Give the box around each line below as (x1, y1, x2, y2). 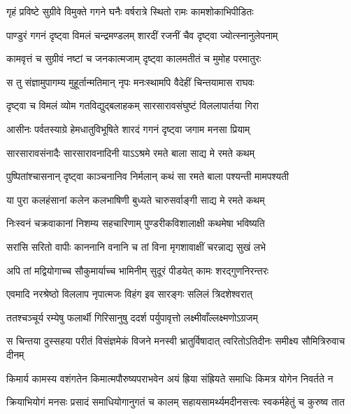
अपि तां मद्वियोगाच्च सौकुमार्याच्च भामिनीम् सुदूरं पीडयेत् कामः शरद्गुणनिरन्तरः (6, 263, 269, 277)
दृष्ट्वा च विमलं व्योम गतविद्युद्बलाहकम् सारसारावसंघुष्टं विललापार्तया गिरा (6, 98, 259, 113)
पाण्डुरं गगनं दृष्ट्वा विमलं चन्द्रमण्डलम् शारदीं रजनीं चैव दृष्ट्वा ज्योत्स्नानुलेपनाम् (6, 27, 278, 42)
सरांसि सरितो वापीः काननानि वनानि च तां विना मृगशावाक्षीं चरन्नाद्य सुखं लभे (6, 239, 266, 254)
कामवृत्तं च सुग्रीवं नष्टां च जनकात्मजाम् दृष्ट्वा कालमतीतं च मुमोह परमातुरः (6, 51, 262, 66)
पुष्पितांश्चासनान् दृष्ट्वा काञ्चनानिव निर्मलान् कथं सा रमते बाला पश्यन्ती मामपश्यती (6, 169, 289, 184)
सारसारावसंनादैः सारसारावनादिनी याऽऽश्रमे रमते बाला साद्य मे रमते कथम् (6, 145, 255, 160)
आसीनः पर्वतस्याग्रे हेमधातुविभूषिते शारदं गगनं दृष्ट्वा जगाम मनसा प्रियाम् (6, 121, 250, 136)
